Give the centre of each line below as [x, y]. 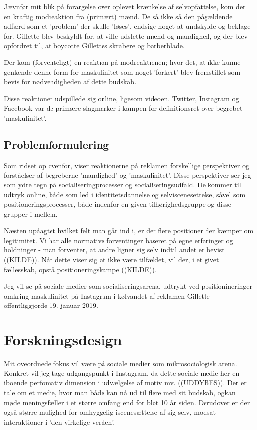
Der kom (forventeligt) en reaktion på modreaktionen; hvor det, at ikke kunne [122, 62]
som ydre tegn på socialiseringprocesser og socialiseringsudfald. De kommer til [123, 184]
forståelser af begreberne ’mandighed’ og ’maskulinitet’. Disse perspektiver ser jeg [128, 175]
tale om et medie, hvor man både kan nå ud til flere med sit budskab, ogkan [120, 392]
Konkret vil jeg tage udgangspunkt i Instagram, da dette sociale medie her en [122, 373]
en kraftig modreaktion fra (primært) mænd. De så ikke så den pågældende [118, 16]
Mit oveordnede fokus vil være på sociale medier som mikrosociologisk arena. [121, 363]
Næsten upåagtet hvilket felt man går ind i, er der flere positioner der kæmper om [129, 230]
